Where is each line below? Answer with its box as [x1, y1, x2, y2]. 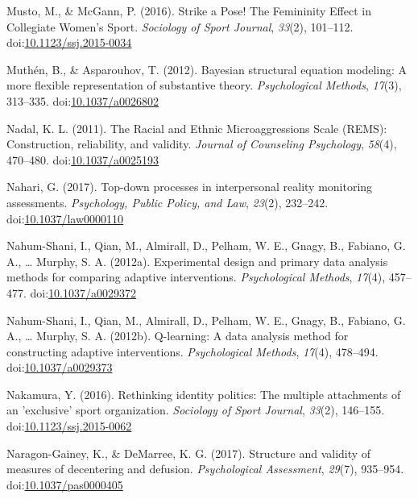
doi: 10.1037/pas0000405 [6, 476, 123, 493]
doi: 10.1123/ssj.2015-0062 [6, 418, 132, 435]
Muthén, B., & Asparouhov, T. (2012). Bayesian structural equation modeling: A [6, 60, 407, 77]
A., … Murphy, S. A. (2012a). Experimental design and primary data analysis [6, 252, 388, 269]
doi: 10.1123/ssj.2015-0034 [6, 34, 132, 51]
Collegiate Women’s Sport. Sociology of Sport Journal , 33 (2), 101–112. [6, 18, 354, 35]
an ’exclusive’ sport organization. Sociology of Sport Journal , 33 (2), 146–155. [6, 401, 385, 418]
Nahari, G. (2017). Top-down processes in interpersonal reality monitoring [6, 178, 373, 195]
